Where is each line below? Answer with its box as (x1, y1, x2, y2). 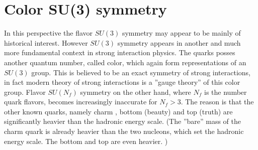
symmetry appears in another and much (117, 37, 241, 48)
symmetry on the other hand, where (80, 86, 191, 97)
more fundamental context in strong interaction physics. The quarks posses (4, 47, 235, 58)
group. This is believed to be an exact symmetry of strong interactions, (31, 67, 250, 77)
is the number (204, 86, 247, 97)
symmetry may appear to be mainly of (122, 28, 241, 38)
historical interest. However (4, 37, 88, 48)
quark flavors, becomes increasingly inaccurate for (4, 96, 157, 107)
